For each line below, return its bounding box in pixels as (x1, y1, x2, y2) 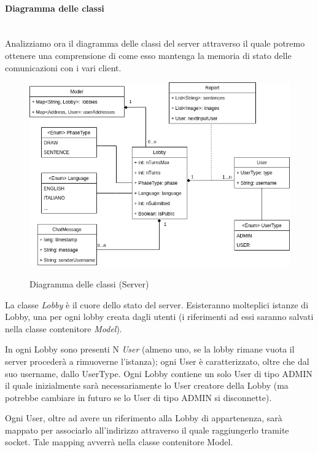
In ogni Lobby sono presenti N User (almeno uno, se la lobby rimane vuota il (5, 343, 295, 356)
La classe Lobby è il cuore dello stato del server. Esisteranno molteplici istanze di (5, 298, 309, 311)
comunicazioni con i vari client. (5, 61, 122, 74)
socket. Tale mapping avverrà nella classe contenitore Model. (5, 435, 233, 448)
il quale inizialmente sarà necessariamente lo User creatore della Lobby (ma (5, 379, 289, 392)
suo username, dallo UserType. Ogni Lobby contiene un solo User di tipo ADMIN (5, 367, 313, 380)
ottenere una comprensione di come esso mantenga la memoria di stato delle (5, 49, 292, 61)
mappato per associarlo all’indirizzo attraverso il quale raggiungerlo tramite (5, 423, 289, 436)
